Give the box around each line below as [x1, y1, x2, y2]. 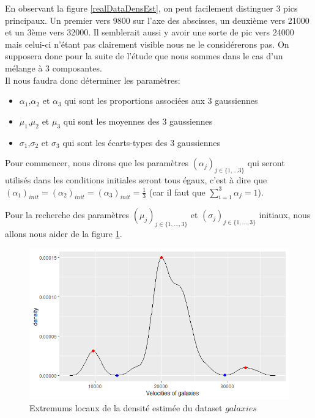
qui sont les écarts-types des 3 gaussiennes [62, 136, 221, 148]
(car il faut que [149, 185, 206, 198]
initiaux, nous [259, 208, 311, 221]
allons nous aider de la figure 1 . [5, 227, 122, 240]
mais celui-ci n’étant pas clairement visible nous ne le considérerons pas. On [5, 37, 289, 50]
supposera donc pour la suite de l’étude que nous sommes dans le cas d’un [5, 50, 283, 62]
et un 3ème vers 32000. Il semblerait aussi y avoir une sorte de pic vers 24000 [5, 26, 294, 38]
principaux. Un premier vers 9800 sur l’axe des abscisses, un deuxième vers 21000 [5, 13, 309, 26]
